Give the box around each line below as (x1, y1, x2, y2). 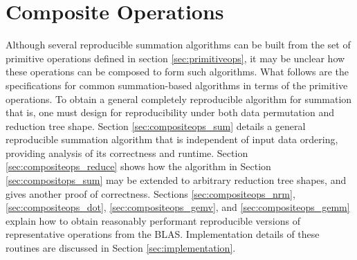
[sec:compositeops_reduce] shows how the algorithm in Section (6, 159, 271, 174)
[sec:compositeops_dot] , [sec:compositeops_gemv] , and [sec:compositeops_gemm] (6, 200, 350, 214)
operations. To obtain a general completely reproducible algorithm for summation (6, 91, 352, 106)
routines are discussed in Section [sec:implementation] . (6, 241, 236, 255)
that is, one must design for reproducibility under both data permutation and (6, 105, 334, 120)
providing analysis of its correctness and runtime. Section (6, 145, 248, 160)
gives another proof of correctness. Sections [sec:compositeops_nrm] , (6, 186, 295, 201)
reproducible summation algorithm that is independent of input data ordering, (6, 132, 338, 147)
